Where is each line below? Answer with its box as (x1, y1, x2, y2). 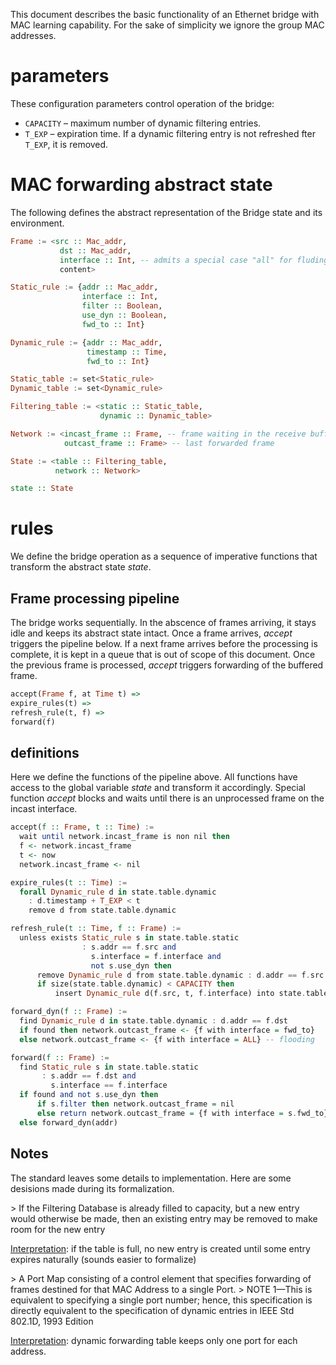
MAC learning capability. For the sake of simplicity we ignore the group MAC (10, 19, 325, 31)
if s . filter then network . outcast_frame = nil (36, 1099, 235, 1109)
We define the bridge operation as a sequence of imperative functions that (10, 550, 318, 563)
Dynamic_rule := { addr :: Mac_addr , (10, 337, 163, 348)
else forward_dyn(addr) (19, 1117, 118, 1128)
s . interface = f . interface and (90, 951, 222, 961)
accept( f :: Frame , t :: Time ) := (10, 822, 155, 833)
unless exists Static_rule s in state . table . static (19, 933, 240, 943)
